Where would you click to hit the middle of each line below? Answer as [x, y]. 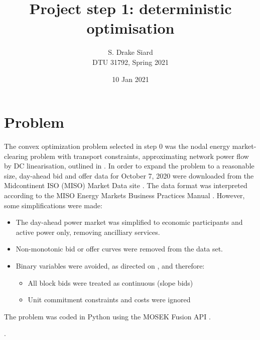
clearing [16, 156]
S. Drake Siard [131, 52]
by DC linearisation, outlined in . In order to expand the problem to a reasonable [129, 166]
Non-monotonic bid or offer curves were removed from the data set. [119, 249]
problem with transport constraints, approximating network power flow [140, 156]
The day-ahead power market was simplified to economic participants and [129, 222]
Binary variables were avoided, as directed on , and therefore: [110, 265]
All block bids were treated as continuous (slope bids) [110, 282]
